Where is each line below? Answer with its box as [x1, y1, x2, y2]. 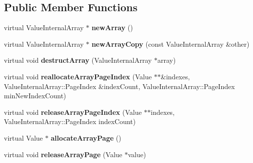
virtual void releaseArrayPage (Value [4, 149, 122, 159]
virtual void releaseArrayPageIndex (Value [4, 107, 142, 117]
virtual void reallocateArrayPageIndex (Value [4, 71, 152, 81]
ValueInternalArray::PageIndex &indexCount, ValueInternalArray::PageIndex [4, 81, 235, 91]
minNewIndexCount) [4, 91, 66, 101]
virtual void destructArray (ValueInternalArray [4, 55, 152, 65]
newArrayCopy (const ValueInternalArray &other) [91, 38, 250, 49]
